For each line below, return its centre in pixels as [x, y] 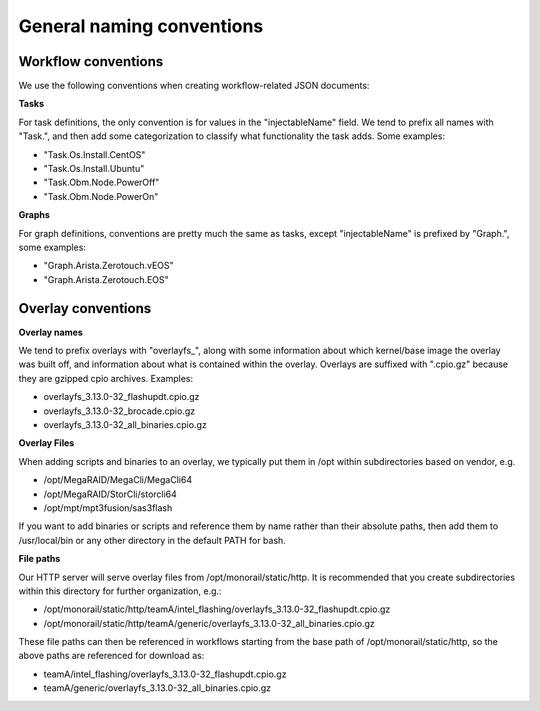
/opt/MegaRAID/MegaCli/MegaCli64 [118, 480]
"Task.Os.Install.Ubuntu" [94, 169]
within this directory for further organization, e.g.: [120, 591]
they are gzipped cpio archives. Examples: [106, 378]
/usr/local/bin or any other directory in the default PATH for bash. [152, 540]
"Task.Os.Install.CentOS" [94, 154]
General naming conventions [141, 26]
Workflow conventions [91, 61]
